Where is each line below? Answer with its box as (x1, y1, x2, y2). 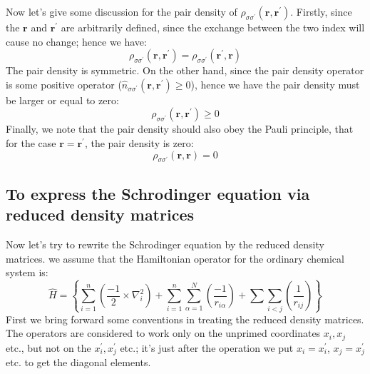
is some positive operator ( (6, 76, 122, 91)
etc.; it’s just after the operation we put (120, 340, 294, 355)
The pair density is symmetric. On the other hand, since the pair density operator (6, 63, 364, 78)
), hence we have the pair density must (190, 76, 360, 91)
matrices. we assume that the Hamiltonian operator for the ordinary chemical (6, 251, 344, 266)
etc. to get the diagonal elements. (6, 355, 151, 370)
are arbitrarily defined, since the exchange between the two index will (61, 20, 365, 34)
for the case (6, 135, 56, 150)
